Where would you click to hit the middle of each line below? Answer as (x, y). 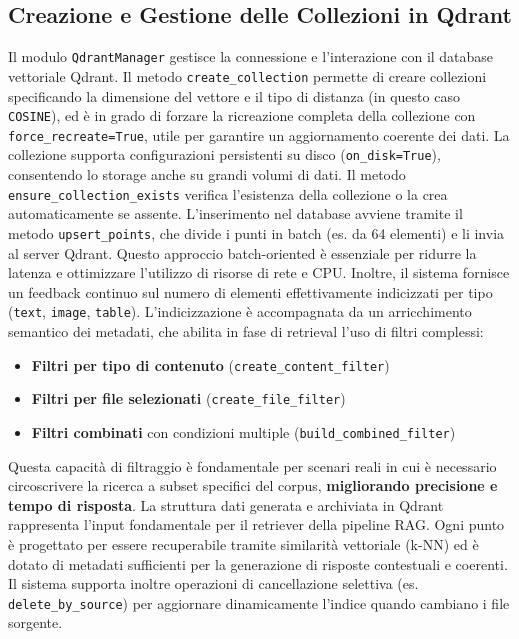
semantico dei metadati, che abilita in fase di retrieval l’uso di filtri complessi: (246, 331)
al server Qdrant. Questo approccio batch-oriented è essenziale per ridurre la (242, 252)
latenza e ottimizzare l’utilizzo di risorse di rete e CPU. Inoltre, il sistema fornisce (259, 272)
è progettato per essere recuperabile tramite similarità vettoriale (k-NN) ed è (243, 543)
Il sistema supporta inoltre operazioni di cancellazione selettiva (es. (213, 583)
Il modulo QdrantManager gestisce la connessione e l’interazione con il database (251, 56)
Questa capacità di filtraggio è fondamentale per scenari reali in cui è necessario (252, 465)
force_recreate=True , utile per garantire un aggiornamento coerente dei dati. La (259, 134)
